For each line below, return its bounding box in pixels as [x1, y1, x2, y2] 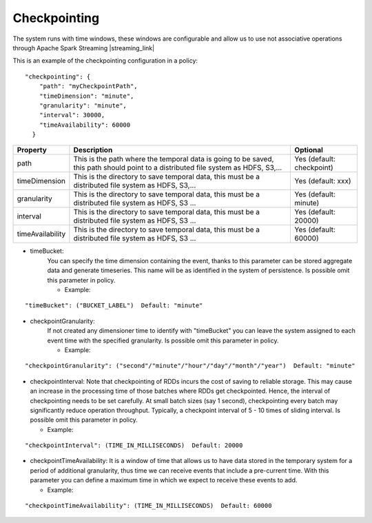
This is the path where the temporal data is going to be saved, [73, 154, 274, 164]
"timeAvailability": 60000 [39, 121, 131, 129]
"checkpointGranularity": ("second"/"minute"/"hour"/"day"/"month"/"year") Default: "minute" [25, 362, 356, 370]
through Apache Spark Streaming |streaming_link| [12, 43, 155, 52]
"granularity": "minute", [39, 101, 127, 110]
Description [73, 145, 113, 155]
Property [17, 145, 48, 155]
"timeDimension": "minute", [39, 92, 134, 100]
